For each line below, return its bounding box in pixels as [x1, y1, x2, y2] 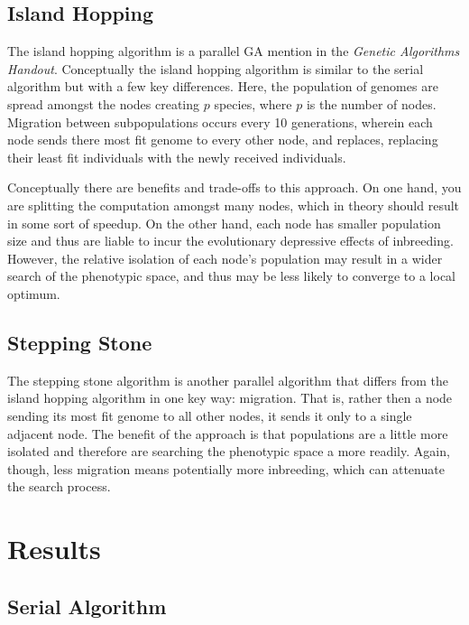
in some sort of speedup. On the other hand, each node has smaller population [7, 213, 441, 232]
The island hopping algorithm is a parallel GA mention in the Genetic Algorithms [7, 42, 460, 61]
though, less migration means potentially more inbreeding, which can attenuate [7, 459, 445, 478]
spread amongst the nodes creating [7, 94, 200, 113]
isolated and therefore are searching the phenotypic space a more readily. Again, [7, 442, 450, 461]
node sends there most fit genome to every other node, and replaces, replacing [7, 130, 438, 149]
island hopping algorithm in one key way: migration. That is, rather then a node [7, 388, 453, 407]
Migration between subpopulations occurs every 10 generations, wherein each [7, 112, 433, 131]
